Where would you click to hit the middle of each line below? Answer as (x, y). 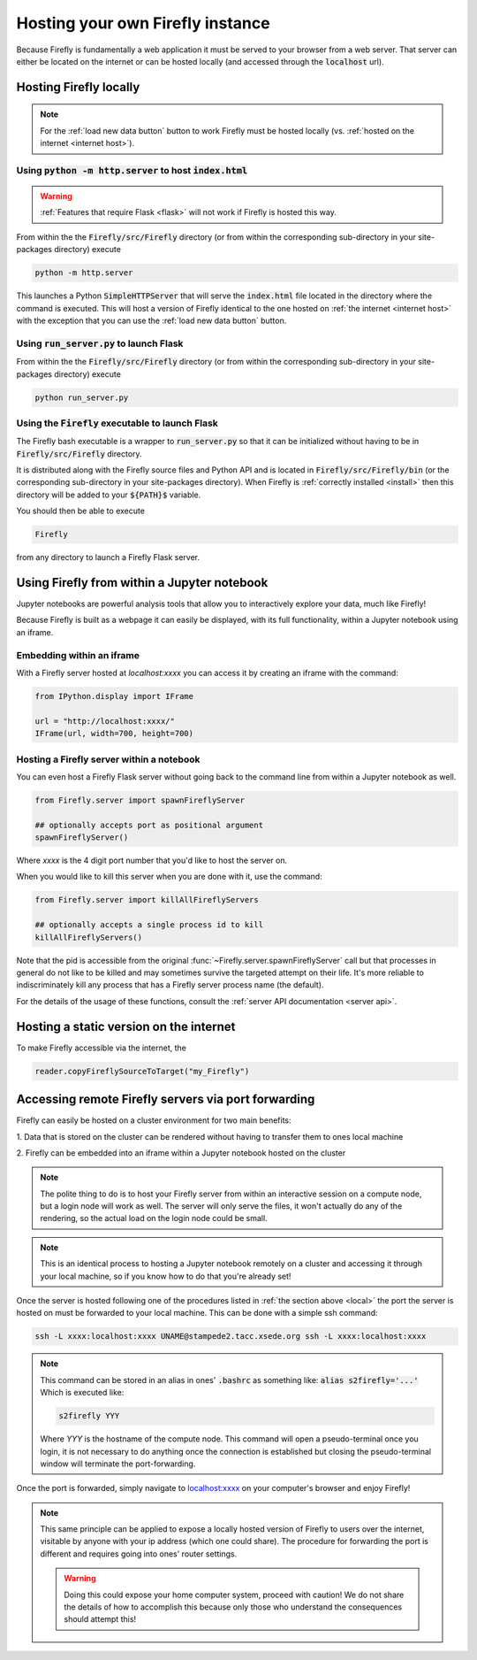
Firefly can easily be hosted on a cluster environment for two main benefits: (154, 1120)
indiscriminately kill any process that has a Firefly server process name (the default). (170, 985)
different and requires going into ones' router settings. (139, 1554)
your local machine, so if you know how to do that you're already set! (166, 1276)
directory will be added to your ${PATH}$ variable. (109, 495)
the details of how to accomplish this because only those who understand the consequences (233, 1607)
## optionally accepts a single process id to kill (149, 925)
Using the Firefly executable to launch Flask (117, 423)
